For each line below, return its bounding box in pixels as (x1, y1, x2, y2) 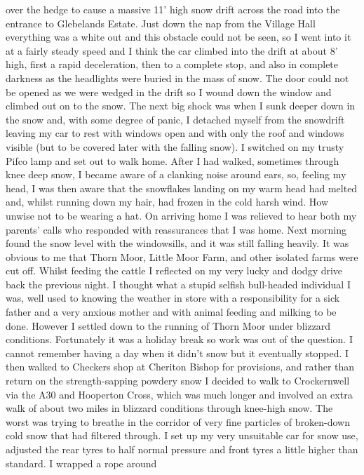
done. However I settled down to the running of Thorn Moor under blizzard (6, 318, 331, 333)
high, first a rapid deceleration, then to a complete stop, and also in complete (6, 57, 339, 72)
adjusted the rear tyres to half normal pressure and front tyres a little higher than (6, 442, 358, 456)
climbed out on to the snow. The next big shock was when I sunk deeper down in (6, 98, 356, 113)
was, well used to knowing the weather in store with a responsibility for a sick (6, 290, 340, 305)
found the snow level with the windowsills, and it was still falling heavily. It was (6, 236, 349, 250)
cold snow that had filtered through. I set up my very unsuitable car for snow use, (6, 428, 358, 443)
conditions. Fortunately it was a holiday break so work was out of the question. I (6, 332, 353, 347)
